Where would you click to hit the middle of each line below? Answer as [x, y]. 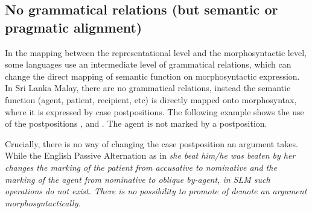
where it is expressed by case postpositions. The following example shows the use [154, 111]
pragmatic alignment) [74, 27]
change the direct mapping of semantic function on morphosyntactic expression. [152, 76]
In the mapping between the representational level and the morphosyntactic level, [156, 52]
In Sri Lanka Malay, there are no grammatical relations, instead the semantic [148, 88]
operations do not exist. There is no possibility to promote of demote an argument [156, 191]
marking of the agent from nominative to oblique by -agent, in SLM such [138, 179]
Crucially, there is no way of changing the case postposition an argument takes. [151, 143]
